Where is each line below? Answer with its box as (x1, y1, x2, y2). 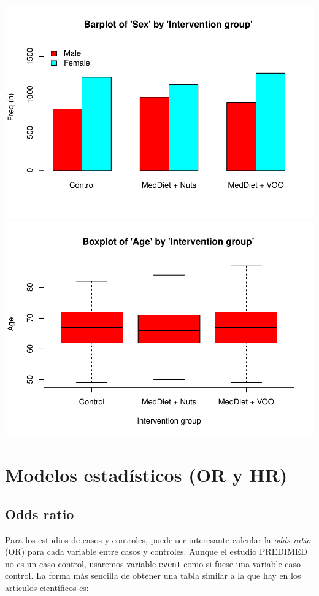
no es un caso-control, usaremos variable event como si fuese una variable (5, 557, 282, 570)
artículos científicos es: (5, 581, 89, 594)
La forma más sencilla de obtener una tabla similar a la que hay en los (36, 569, 301, 582)
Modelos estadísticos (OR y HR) (5, 462, 288, 487)
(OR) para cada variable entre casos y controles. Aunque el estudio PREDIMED (5, 545, 307, 558)
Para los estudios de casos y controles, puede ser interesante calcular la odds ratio (5, 533, 311, 546)
